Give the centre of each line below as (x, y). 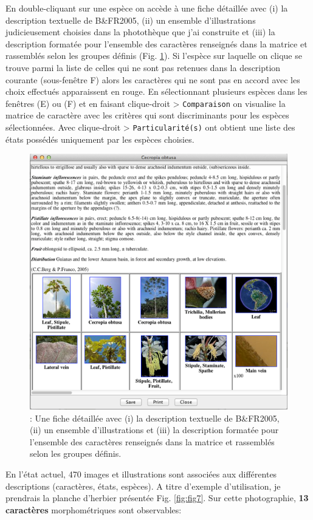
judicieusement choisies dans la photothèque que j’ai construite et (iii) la (140, 32)
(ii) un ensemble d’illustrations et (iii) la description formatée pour (154, 430)
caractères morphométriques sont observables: (94, 509)
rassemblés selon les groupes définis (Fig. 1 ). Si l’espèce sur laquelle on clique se (154, 56)
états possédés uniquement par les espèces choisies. (100, 139)
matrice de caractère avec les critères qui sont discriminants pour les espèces (147, 115)
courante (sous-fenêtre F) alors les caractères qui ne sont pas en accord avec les (153, 79)
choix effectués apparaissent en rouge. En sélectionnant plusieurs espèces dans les (156, 91)
